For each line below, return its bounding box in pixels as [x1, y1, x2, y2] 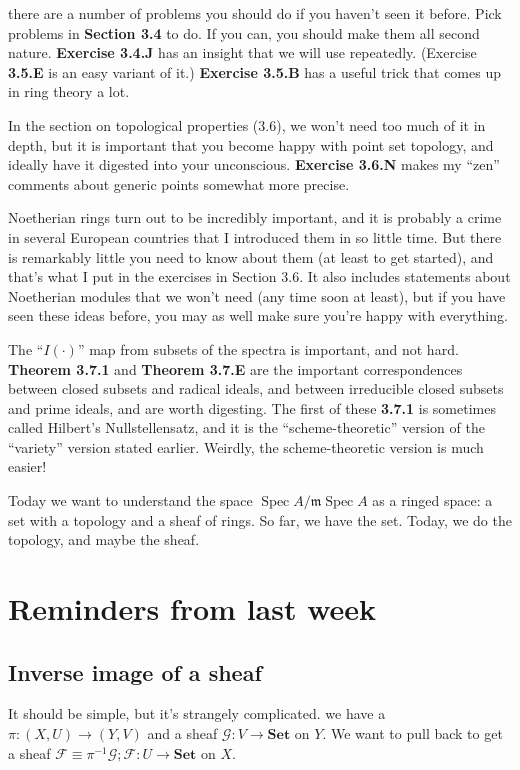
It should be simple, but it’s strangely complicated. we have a [8, 703, 386, 724]
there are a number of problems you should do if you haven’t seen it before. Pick [8, 3, 502, 23]
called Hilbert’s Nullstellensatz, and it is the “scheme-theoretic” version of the [8, 417, 485, 438]
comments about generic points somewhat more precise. [8, 173, 350, 194]
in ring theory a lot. [8, 81, 130, 102]
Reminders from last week [8, 588, 377, 629]
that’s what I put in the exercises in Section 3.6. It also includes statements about [8, 266, 511, 287]
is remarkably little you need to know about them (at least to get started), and [8, 246, 494, 267]
